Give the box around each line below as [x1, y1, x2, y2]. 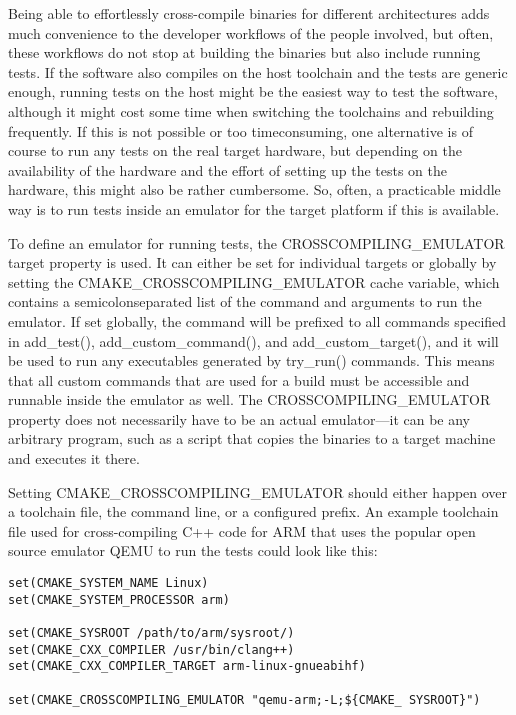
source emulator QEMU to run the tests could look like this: [8, 540, 378, 561]
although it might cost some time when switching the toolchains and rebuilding [8, 100, 494, 121]
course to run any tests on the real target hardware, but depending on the [8, 140, 462, 161]
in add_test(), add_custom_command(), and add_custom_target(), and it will [8, 330, 499, 351]
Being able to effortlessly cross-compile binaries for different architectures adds [8, 3, 490, 23]
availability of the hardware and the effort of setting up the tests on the [8, 159, 448, 180]
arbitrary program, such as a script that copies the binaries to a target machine [8, 428, 496, 449]
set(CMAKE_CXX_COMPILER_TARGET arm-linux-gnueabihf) [8, 659, 366, 674]
